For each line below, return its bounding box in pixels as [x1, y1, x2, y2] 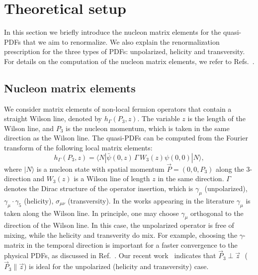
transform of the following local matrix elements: [4, 142, 153, 153]
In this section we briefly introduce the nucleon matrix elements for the [4, 27, 221, 37]
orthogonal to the [190, 207, 244, 218]
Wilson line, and [4, 123, 54, 133]
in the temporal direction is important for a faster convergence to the [26, 239, 238, 250]
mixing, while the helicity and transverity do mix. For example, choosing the [4, 230, 238, 240]
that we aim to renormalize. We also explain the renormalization [23, 36, 220, 47]
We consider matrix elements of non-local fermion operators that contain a [4, 103, 232, 114]
